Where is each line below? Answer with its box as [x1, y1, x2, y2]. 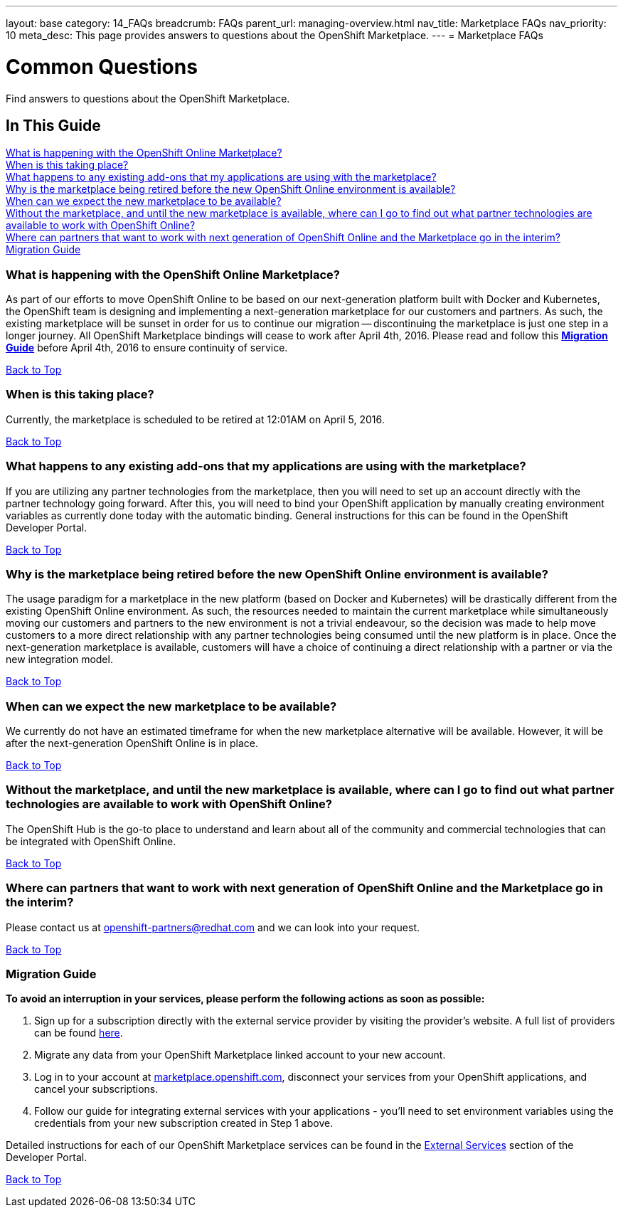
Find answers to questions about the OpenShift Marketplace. [6, 92, 290, 105]
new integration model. [6, 653, 113, 666]
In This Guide [6, 116, 101, 134]
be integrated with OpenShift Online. [6, 835, 176, 847]
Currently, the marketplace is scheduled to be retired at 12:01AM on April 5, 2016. [6, 413, 385, 425]
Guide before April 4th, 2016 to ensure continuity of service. [6, 341, 288, 354]
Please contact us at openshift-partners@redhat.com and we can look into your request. [6, 921, 420, 933]
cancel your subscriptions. [34, 1083, 159, 1096]
